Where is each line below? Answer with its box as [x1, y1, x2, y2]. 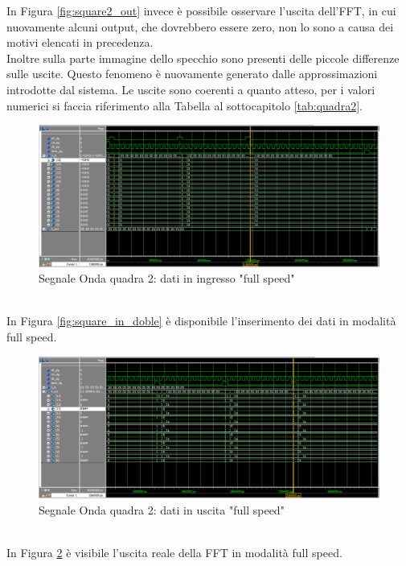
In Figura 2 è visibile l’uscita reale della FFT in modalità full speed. [6, 544, 342, 561]
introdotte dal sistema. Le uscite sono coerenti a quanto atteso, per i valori [6, 81, 375, 97]
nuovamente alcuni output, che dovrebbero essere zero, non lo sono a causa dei [6, 18, 394, 35]
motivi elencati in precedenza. [6, 34, 154, 51]
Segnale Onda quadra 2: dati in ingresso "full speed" [39, 270, 295, 287]
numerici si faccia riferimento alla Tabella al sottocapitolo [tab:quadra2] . [6, 97, 363, 114]
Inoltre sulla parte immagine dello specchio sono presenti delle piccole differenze [6, 49, 400, 66]
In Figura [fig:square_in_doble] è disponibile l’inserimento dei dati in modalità [6, 312, 396, 329]
